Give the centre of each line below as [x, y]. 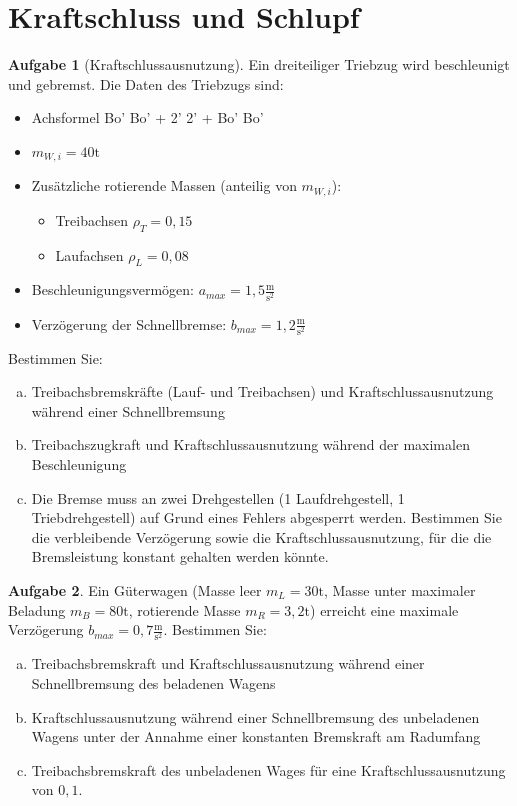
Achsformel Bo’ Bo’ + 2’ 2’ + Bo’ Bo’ [147, 117]
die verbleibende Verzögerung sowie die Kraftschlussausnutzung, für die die [261, 536]
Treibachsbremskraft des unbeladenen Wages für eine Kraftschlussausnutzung [268, 769]
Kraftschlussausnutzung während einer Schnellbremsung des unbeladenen [255, 716]
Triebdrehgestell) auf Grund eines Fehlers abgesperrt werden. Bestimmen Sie [266, 517]
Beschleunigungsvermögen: [112, 289]
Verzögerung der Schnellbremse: [129, 323]
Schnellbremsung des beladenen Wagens [153, 682]
